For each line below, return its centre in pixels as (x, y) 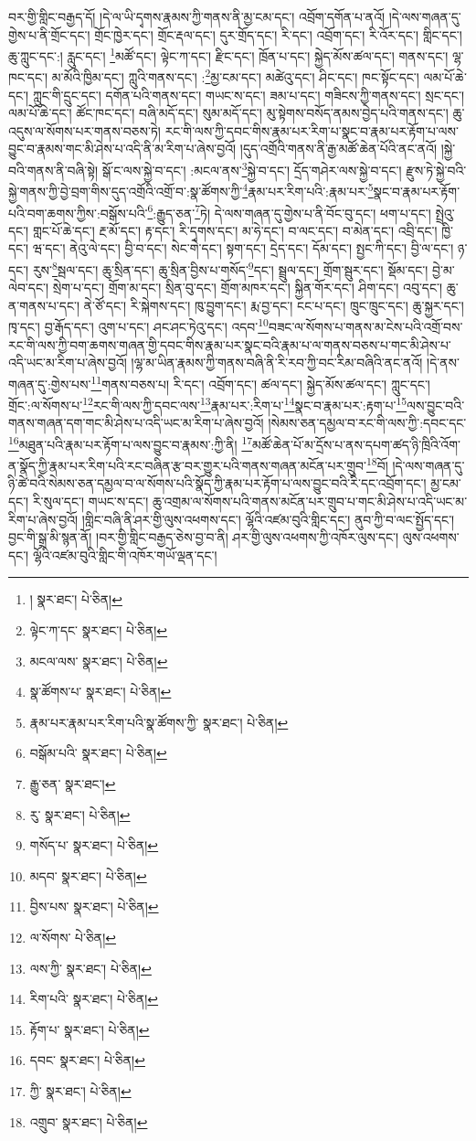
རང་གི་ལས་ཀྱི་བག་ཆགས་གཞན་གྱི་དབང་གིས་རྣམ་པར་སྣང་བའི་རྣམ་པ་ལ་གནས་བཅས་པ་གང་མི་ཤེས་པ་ (230, 344)
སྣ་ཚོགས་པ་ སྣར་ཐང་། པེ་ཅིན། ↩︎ (100, 692)
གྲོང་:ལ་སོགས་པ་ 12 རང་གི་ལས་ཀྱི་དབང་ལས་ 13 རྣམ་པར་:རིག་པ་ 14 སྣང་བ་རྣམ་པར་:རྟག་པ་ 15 (208, 404)
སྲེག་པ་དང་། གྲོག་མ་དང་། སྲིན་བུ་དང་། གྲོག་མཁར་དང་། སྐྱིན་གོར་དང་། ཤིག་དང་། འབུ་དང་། (248, 288)
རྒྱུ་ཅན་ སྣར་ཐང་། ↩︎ (73, 784)
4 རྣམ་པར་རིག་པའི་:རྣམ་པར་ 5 (308, 190)
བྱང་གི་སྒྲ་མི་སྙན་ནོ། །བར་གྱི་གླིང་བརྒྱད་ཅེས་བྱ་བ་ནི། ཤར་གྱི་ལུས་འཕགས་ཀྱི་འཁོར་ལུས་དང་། (204, 537)
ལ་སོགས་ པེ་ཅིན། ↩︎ (73, 937)
